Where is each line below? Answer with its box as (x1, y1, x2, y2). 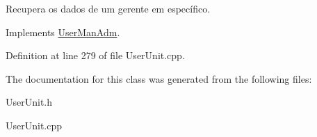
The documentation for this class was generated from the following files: (6, 71, 312, 86)
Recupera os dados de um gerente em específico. (6, 1, 211, 15)
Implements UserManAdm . (6, 24, 120, 39)
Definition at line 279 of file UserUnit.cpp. (6, 48, 185, 63)
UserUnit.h (6, 95, 53, 109)
